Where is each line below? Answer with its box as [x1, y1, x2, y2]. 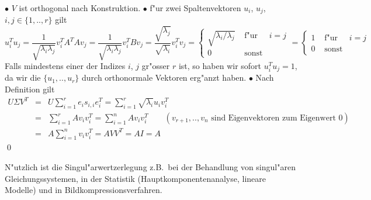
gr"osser [141, 60, 170, 72]
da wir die [5, 71, 41, 84]
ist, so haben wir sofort [178, 60, 262, 72]
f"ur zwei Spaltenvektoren [150, 2, 241, 13]
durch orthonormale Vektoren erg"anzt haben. [82, 71, 247, 84]
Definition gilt [5, 83, 55, 95]
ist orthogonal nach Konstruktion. [19, 2, 141, 13]
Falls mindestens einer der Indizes [5, 60, 126, 72]
